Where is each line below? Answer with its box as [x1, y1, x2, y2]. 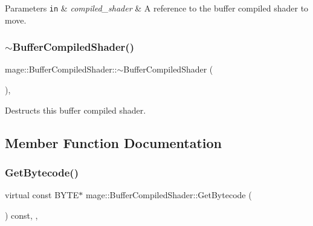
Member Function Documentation [5, 133, 222, 152]
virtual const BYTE [5, 189, 79, 201]
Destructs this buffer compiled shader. [5, 103, 146, 116]
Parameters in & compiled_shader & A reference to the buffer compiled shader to [5, 2, 309, 14]
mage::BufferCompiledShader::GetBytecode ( [85, 189, 252, 201]
